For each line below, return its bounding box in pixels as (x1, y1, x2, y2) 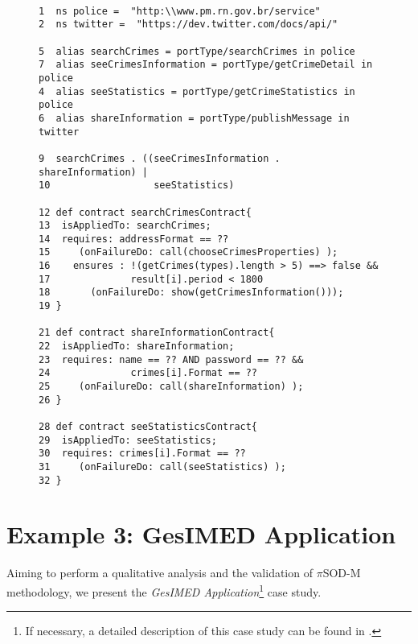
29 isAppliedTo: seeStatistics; (39, 434, 217, 446)
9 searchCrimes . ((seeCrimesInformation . (39, 152, 281, 164)
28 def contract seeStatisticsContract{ (39, 421, 258, 432)
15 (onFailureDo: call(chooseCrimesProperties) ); (39, 246, 338, 258)
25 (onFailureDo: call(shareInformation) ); (39, 381, 304, 393)
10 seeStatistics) (39, 180, 235, 192)
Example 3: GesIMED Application (6, 518, 396, 551)
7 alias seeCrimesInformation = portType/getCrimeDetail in (39, 59, 373, 71)
